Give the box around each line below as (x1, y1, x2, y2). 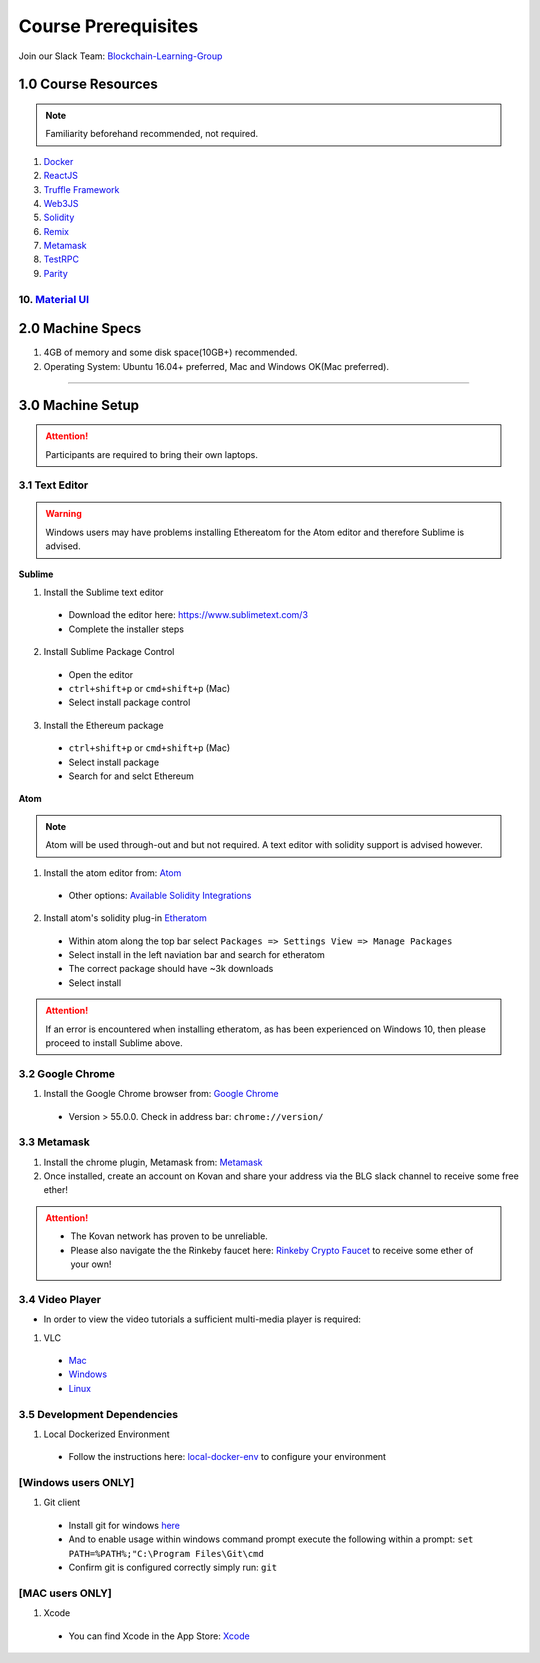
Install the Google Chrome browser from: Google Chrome (43, 1088, 279, 1100)
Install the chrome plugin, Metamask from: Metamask (43, 1156, 263, 1168)
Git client (43, 1496, 81, 1509)
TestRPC (43, 253, 80, 265)
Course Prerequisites (18, 15, 199, 37)
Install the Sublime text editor (43, 586, 164, 599)
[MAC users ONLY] (18, 1586, 112, 1600)
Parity (43, 267, 69, 279)
